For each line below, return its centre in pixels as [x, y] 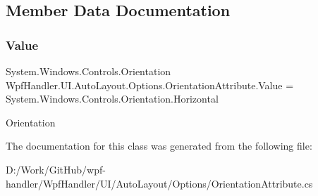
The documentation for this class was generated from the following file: [159, 146]
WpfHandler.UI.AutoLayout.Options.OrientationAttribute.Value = [150, 85]
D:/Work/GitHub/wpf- [56, 169]
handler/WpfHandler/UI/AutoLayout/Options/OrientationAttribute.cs [159, 183]
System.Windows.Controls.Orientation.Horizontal [112, 99]
